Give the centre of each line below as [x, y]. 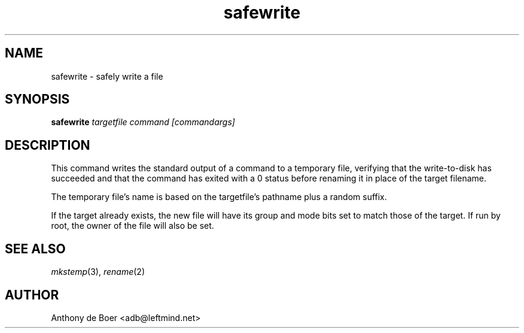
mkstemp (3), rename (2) [98, 272]
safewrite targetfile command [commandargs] [143, 122]
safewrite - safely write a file [107, 76]
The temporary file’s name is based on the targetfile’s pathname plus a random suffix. [219, 197]
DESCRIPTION [48, 145]
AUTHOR [32, 295]
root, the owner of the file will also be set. [132, 226]
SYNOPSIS [37, 99]
